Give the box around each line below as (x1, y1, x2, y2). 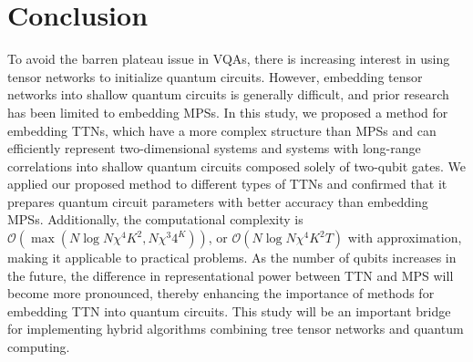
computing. (7, 337, 70, 357)
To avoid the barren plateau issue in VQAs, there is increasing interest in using (7, 49, 450, 68)
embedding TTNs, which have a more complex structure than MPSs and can (7, 120, 437, 140)
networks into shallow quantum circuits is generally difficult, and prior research (7, 85, 449, 104)
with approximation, (347, 228, 462, 247)
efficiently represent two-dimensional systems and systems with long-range (7, 139, 421, 158)
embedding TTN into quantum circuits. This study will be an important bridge (7, 301, 451, 320)
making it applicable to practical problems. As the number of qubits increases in (7, 248, 457, 267)
